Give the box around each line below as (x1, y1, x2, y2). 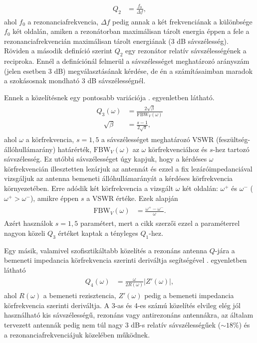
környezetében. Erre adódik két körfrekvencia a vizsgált (4, 183, 174, 193)
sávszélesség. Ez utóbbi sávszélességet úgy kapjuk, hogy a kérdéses (4, 154, 207, 164)
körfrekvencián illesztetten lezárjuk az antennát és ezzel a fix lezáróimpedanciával (4, 163, 253, 173)
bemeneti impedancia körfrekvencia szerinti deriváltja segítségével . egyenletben (4, 255, 247, 265)
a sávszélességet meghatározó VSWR (101, 134, 214, 145)
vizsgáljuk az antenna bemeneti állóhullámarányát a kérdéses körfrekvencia (4, 173, 233, 183)
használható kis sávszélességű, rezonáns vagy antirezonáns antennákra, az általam (4, 310, 254, 320)
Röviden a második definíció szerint (4, 45, 112, 56)
